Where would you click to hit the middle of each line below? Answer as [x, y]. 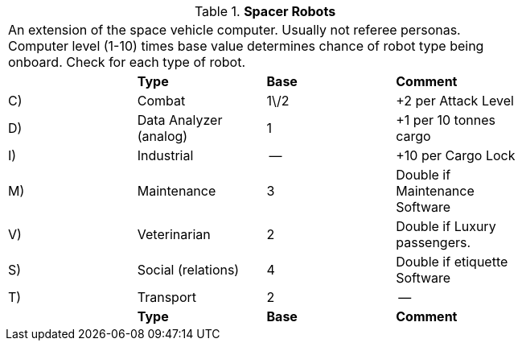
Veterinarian [174, 234]
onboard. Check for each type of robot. [127, 62]
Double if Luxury [446, 226]
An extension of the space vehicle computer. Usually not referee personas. [234, 30]
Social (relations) [188, 270]
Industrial [165, 155]
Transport [166, 297]
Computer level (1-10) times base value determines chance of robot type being [246, 46]
